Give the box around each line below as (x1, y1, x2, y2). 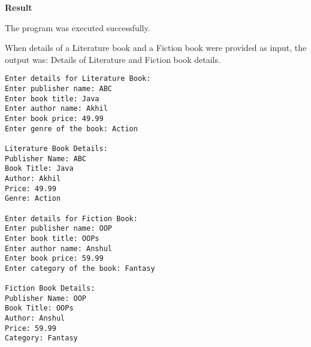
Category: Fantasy (5, 334, 78, 343)
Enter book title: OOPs (5, 234, 99, 243)
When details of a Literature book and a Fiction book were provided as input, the (5, 41, 307, 54)
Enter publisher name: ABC (5, 85, 112, 93)
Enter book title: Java (5, 94, 99, 103)
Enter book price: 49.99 (5, 114, 104, 123)
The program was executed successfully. (5, 21, 150, 34)
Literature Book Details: (5, 144, 108, 153)
